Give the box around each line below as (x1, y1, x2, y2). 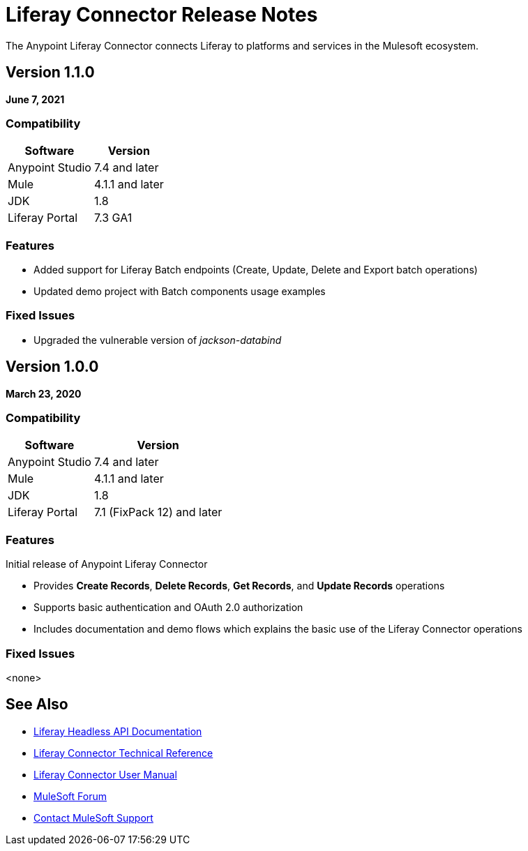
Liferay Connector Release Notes (6, 3, 318, 27)
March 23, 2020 (6, 387, 82, 400)
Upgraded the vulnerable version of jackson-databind (33, 333, 282, 346)
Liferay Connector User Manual (33, 768, 177, 781)
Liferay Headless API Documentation (33, 725, 202, 737)
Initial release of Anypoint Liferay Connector (6, 558, 208, 571)
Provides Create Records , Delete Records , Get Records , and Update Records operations (33, 580, 445, 592)
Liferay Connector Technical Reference (33, 746, 213, 759)
